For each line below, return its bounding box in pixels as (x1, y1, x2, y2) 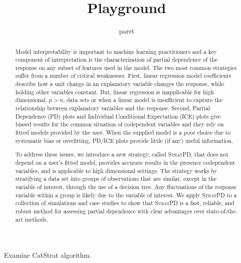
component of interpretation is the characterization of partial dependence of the (15, 55, 218, 64)
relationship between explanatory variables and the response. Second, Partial (15, 104, 210, 112)
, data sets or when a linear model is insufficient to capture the (63, 96, 222, 104)
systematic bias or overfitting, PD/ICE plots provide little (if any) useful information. (15, 136, 233, 144)
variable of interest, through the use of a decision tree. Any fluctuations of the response (15, 182, 237, 191)
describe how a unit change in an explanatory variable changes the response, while (15, 80, 224, 88)
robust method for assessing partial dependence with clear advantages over (15, 207, 205, 215)
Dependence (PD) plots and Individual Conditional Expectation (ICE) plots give (15, 112, 221, 120)
